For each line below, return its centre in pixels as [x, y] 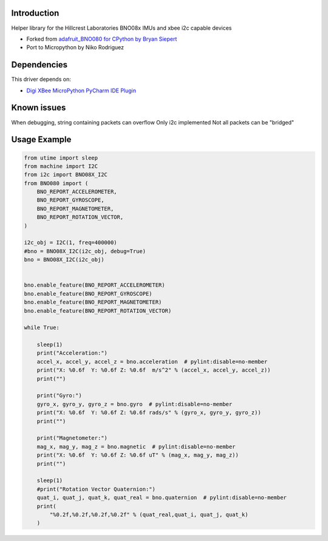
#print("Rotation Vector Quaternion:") [96, 489]
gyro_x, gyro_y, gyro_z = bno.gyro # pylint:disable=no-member [135, 404]
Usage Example [41, 140]
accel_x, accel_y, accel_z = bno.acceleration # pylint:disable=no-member [152, 362]
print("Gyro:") [59, 396]
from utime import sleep [61, 158]
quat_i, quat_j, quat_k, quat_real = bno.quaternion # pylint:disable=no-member [162, 498]
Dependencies [39, 65]
